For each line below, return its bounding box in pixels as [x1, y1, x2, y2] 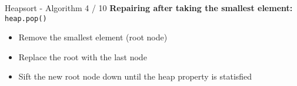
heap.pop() [5, 14, 47, 23]
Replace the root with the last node [18, 50, 147, 63]
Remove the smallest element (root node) [18, 31, 168, 43]
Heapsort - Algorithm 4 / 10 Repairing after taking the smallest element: [5, 2, 293, 13]
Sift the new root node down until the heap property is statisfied [18, 70, 252, 82]
